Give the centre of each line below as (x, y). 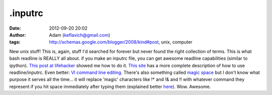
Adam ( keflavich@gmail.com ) (80, 35)
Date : (15, 28)
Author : (18, 35)
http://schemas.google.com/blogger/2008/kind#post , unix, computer (121, 42)
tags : (15, 42)
